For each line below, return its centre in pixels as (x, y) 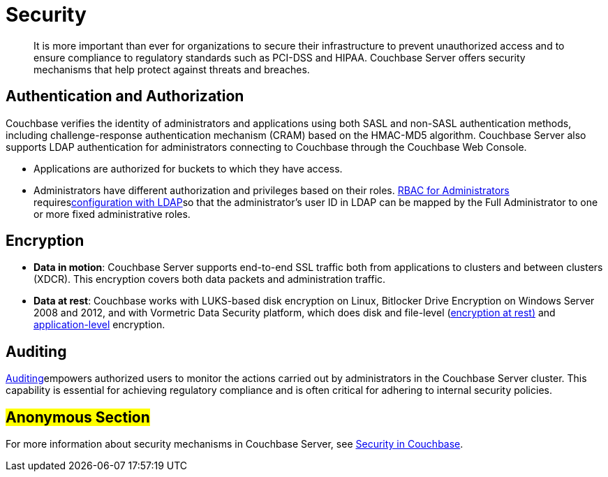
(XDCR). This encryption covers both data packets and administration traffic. (210, 279)
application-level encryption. (99, 325)
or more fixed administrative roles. (112, 214)
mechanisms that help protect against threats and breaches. (172, 69)
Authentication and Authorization (125, 96)
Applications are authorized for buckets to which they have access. (188, 168)
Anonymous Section (78, 417)
